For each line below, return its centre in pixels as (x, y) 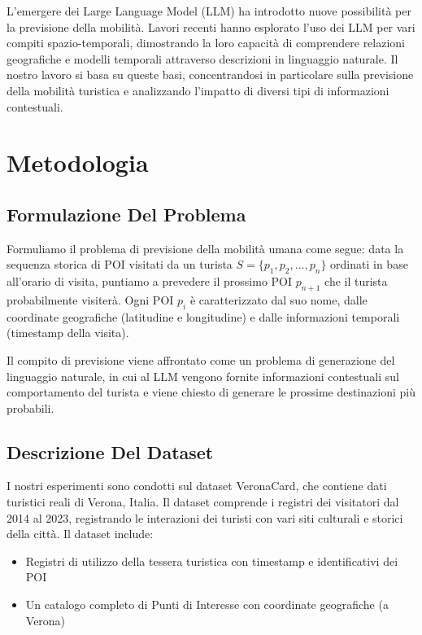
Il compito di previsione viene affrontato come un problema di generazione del (201, 359)
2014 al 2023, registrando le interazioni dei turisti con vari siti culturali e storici (205, 517)
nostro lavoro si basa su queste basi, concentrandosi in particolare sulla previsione (210, 74)
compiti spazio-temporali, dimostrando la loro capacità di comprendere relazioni (206, 43)
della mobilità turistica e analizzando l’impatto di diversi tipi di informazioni (198, 90)
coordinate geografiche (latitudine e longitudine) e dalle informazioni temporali (203, 316)
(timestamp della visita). (68, 333)
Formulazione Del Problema (126, 214)
